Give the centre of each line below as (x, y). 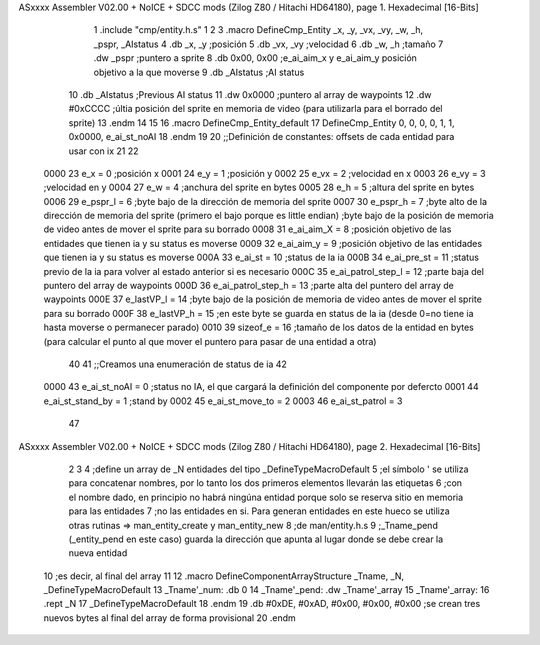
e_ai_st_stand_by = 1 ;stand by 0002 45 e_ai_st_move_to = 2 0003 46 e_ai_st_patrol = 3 (223, 401)
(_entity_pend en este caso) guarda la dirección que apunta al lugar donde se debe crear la (256, 539)
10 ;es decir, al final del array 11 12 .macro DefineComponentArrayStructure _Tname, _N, (224, 576)
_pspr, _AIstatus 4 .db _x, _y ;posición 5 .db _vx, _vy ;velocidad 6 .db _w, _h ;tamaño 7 (268, 44)
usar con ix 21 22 (103, 151)
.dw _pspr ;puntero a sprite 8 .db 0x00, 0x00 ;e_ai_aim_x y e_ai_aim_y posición (255, 58)
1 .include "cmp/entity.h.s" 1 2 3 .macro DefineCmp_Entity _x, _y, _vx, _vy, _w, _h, (258, 30)
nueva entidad (98, 553)
